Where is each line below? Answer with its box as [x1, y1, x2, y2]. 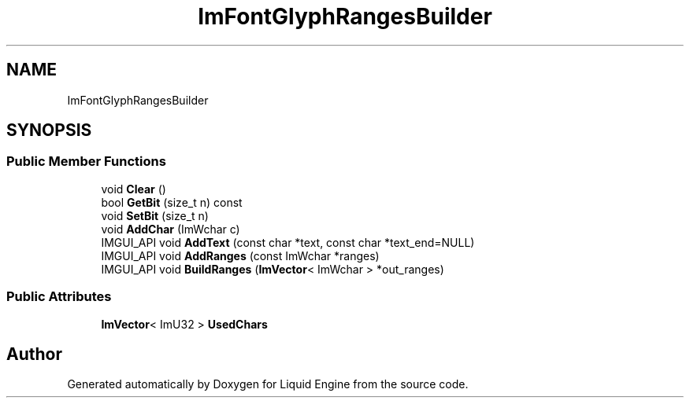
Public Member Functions [6, 153, 166, 170]
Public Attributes [6, 288, 112, 305]
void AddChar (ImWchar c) [101, 222, 240, 236]
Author [6, 343, 62, 364]
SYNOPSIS [6, 120, 92, 141]
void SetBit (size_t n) [101, 208, 209, 222]
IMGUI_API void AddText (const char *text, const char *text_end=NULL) [101, 235, 475, 249]
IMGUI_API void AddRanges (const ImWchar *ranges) [101, 248, 380, 263]
